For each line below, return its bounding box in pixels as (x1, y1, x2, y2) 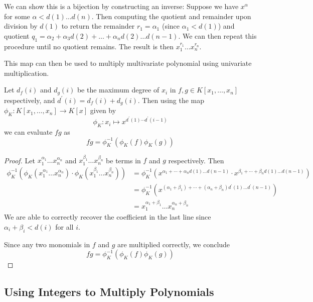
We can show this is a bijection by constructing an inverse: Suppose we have (4, 1, 239, 11)
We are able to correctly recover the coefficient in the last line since (4, 212, 211, 222)
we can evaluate (4, 126, 53, 137)
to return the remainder (61, 21, 135, 31)
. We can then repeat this (178, 30, 257, 41)
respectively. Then (168, 155, 224, 165)
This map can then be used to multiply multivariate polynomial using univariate (4, 58, 252, 68)
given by (90, 105, 116, 116)
